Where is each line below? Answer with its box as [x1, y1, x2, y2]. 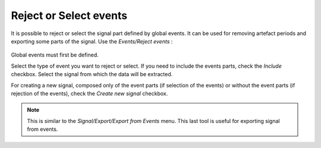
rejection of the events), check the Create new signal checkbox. [11, 90, 168, 97]
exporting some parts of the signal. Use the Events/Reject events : [11, 37, 173, 45]
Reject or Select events [11, 9, 128, 22]
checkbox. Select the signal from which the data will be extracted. [11, 71, 173, 78]
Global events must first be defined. [11, 51, 99, 59]
